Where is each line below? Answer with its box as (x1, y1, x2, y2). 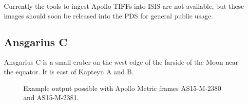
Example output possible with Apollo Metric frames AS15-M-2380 (23, 83, 221, 93)
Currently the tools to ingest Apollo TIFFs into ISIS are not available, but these (4, 1, 244, 11)
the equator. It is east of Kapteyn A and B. (4, 66, 134, 76)
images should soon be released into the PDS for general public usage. (4, 10, 213, 20)
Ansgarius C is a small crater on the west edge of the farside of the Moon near (4, 57, 238, 67)
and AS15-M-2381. (23, 92, 79, 103)
